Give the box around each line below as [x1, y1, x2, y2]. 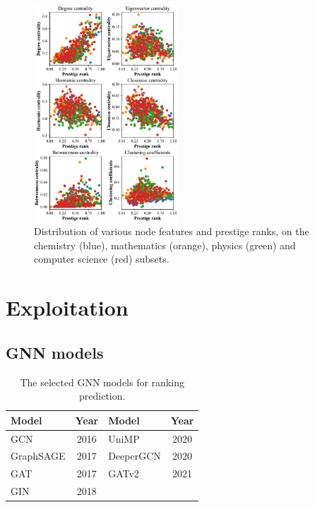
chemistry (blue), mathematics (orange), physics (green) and [34, 237, 296, 252]
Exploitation [6, 293, 129, 322]
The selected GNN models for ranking [20, 374, 184, 389]
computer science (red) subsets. [34, 251, 170, 266]
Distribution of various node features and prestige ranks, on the [34, 224, 309, 239]
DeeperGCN [108, 448, 161, 463]
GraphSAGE [11, 448, 66, 463]
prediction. [79, 388, 126, 403]
